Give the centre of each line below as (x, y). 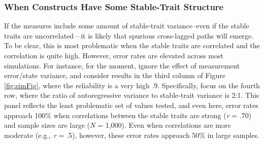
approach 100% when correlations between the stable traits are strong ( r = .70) (128, 115)
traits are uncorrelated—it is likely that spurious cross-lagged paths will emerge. (129, 35)
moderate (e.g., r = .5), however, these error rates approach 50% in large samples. (132, 135)
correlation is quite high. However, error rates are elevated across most (114, 55)
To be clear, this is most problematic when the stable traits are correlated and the (132, 45)
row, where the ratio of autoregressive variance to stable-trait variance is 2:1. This (132, 95)
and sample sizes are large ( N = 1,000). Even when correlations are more (118, 125)
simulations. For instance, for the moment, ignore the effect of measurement (122, 65)
